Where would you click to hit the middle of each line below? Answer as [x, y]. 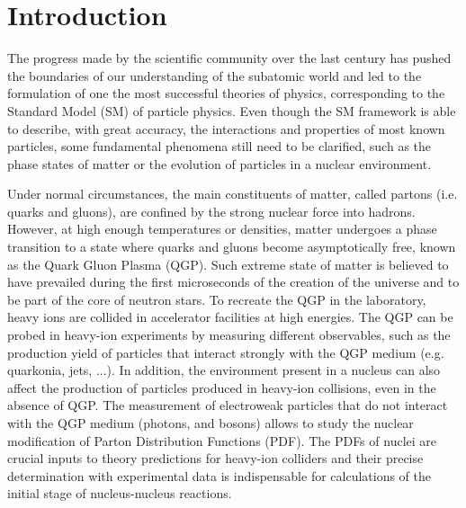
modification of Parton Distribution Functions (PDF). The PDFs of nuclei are [222, 440]
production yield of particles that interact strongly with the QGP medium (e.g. [226, 352]
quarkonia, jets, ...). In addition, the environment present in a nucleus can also [224, 370]
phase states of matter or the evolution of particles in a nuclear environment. [220, 163]
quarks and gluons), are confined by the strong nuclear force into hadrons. [211, 211]
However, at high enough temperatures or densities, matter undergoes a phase [222, 229]
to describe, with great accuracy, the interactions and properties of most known [226, 128]
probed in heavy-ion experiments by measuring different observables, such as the [229, 335]
